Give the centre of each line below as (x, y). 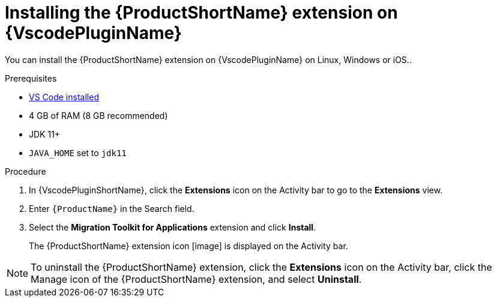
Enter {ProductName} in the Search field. (112, 208)
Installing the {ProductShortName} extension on (201, 13)
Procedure (26, 171)
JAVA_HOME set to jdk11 (78, 153)
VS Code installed (64, 97)
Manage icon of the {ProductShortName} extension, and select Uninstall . (196, 279)
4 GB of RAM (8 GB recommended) (98, 115)
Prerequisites (31, 78)
